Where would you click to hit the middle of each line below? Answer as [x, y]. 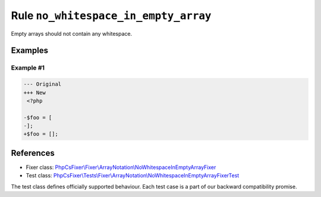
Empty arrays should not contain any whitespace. [72, 33]
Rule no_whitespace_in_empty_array [111, 15]
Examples [30, 51]
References [33, 153]
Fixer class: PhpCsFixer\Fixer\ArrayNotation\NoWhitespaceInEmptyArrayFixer [121, 167]
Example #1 [28, 68]
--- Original [43, 84]
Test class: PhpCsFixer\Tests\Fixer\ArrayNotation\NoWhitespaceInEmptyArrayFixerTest [133, 176]
